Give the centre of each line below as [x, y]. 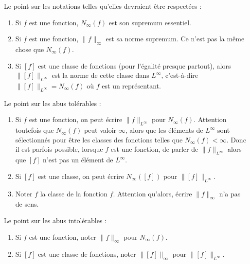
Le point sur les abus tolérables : [53, 103]
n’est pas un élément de [78, 160]
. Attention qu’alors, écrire [152, 193]
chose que [30, 49]
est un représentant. [131, 85]
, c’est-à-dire [179, 75]
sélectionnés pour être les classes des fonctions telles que [99, 139]
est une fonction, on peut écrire [76, 119]
